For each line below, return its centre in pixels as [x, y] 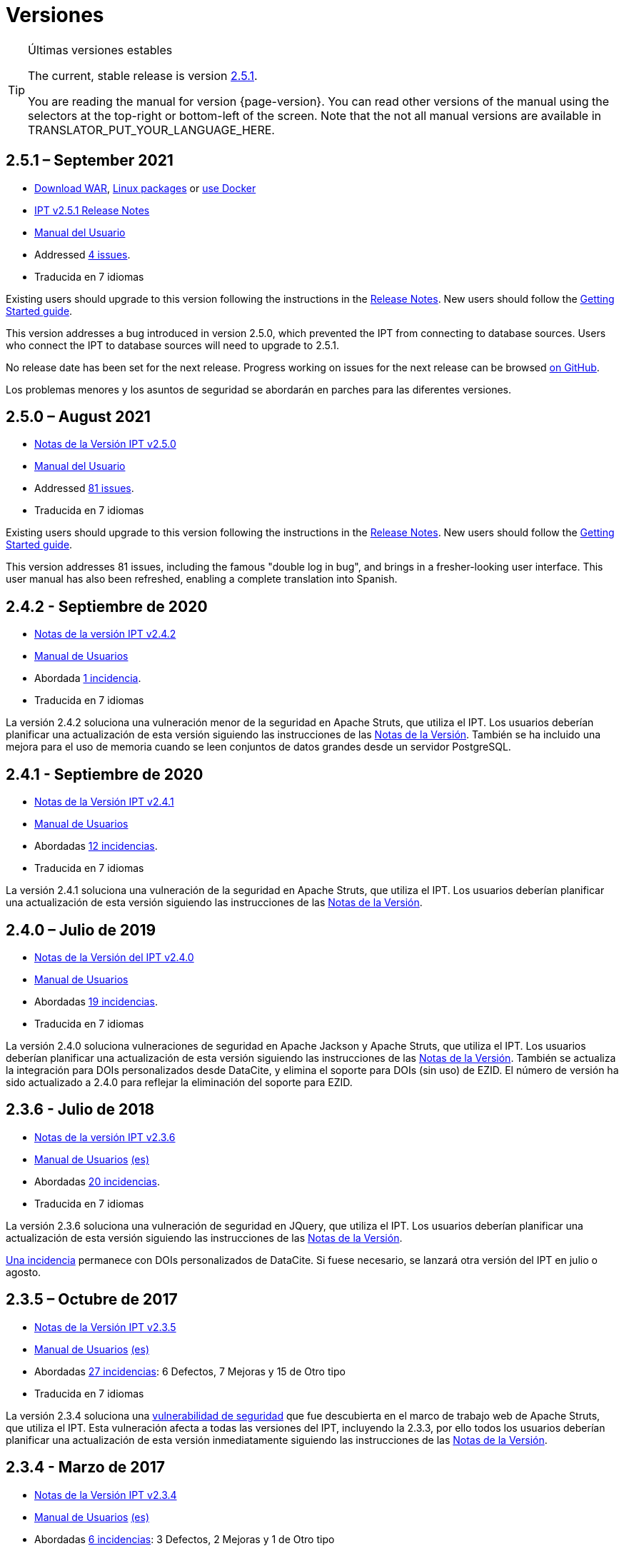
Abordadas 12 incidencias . [96, 846]
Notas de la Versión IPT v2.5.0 [105, 444]
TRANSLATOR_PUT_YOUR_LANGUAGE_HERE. [151, 130]
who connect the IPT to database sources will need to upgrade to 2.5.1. [172, 345]
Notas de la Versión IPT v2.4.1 [104, 802]
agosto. [24, 1272]
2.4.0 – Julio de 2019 [81, 930]
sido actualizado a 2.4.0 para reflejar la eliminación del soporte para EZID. [179, 1082]
